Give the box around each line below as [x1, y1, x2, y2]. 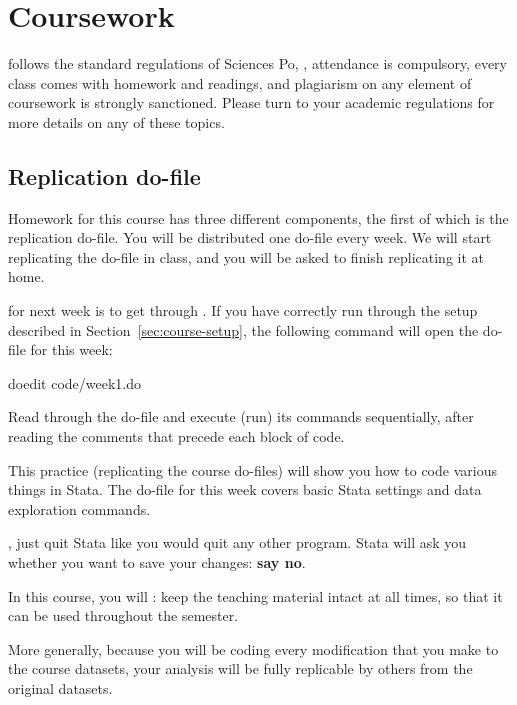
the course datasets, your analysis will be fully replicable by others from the [8, 658, 473, 679]
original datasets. [8, 677, 113, 698]
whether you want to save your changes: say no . [8, 552, 306, 573]
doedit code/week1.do [8, 372, 141, 393]
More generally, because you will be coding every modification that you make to [8, 638, 499, 659]
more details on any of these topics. [8, 111, 225, 132]
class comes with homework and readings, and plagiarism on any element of [8, 72, 472, 93]
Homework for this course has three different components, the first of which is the [8, 207, 509, 228]
